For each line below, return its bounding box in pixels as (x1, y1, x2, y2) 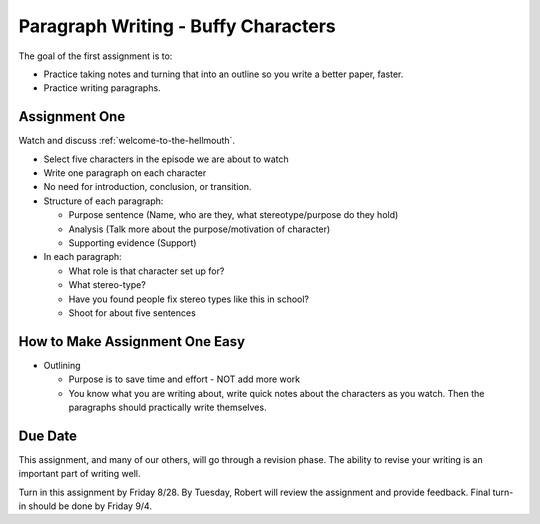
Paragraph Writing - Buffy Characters (18, 15, 336, 37)
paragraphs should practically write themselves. (68, 401, 267, 413)
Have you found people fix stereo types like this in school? (68, 293, 310, 305)
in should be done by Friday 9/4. (18, 500, 152, 512)
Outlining (43, 359, 81, 371)
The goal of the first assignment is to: (18, 50, 173, 62)
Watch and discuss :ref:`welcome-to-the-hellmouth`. (18, 135, 235, 147)
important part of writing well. (18, 468, 141, 480)
